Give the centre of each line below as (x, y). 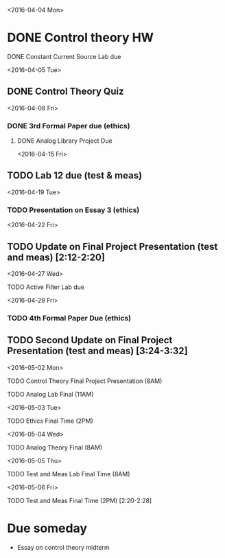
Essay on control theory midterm (63, 547)
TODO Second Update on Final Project (90, 340)
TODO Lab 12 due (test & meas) (75, 175)
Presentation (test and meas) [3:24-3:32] (97, 351)
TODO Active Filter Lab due (46, 287)
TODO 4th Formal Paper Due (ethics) (69, 318)
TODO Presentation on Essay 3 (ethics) (73, 210)
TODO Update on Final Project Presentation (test (113, 246)
